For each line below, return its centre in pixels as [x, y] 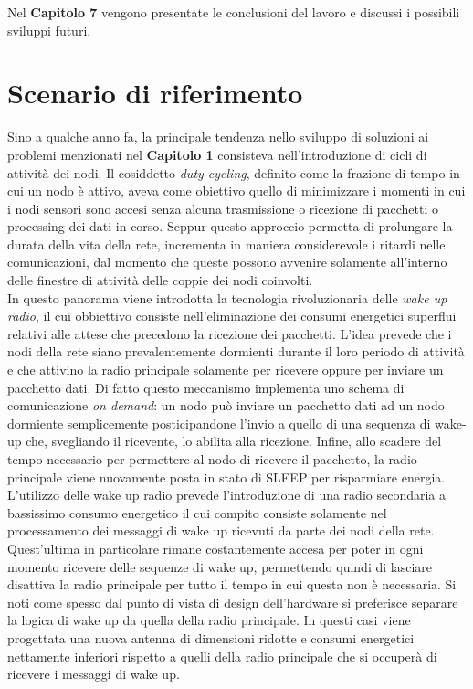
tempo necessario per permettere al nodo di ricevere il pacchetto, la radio [212, 459]
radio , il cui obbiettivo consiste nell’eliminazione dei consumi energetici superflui [232, 316]
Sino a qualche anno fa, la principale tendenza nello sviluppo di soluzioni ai [218, 137]
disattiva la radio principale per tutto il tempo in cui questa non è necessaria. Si [232, 584]
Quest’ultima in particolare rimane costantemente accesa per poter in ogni [215, 548]
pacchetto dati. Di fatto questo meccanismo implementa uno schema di [206, 387]
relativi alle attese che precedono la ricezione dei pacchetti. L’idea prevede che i [230, 333]
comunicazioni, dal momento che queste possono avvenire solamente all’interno [227, 262]
